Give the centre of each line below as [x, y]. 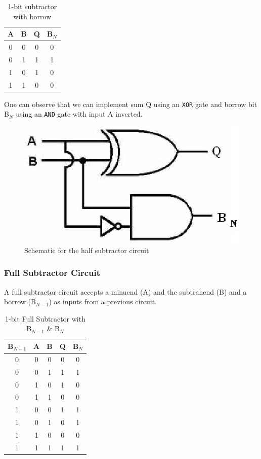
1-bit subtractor [32, 6]
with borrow [32, 16]
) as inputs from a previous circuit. [103, 302]
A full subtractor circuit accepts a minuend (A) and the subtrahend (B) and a [125, 291]
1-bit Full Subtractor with [45, 318]
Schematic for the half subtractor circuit [87, 250]
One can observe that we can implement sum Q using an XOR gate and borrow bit [131, 104]
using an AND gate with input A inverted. [79, 114]
